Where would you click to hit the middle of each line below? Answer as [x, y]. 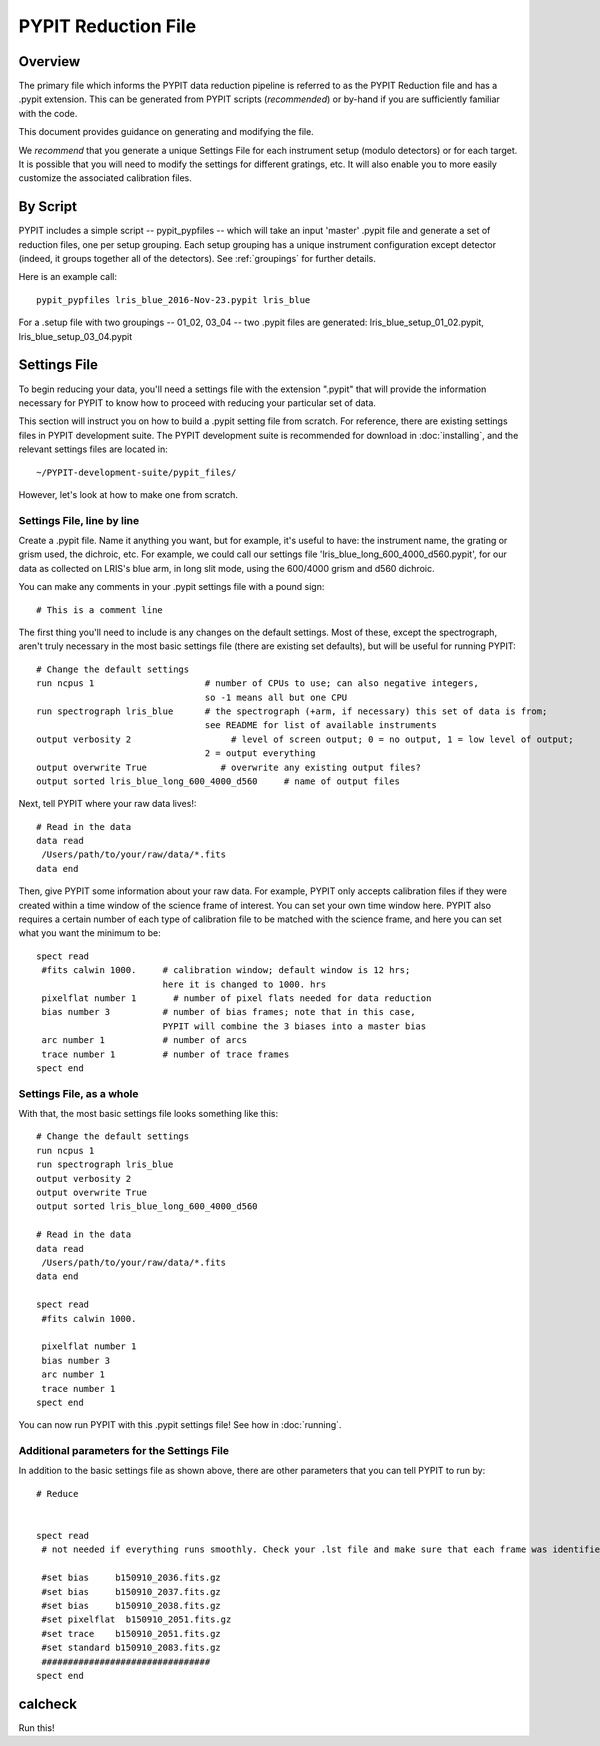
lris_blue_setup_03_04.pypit [75, 336]
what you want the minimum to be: [89, 933]
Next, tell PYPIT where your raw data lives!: [107, 804]
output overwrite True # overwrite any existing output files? [229, 767]
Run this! [36, 1727]
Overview [49, 61]
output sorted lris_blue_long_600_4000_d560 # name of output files [218, 781]
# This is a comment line [100, 609]
